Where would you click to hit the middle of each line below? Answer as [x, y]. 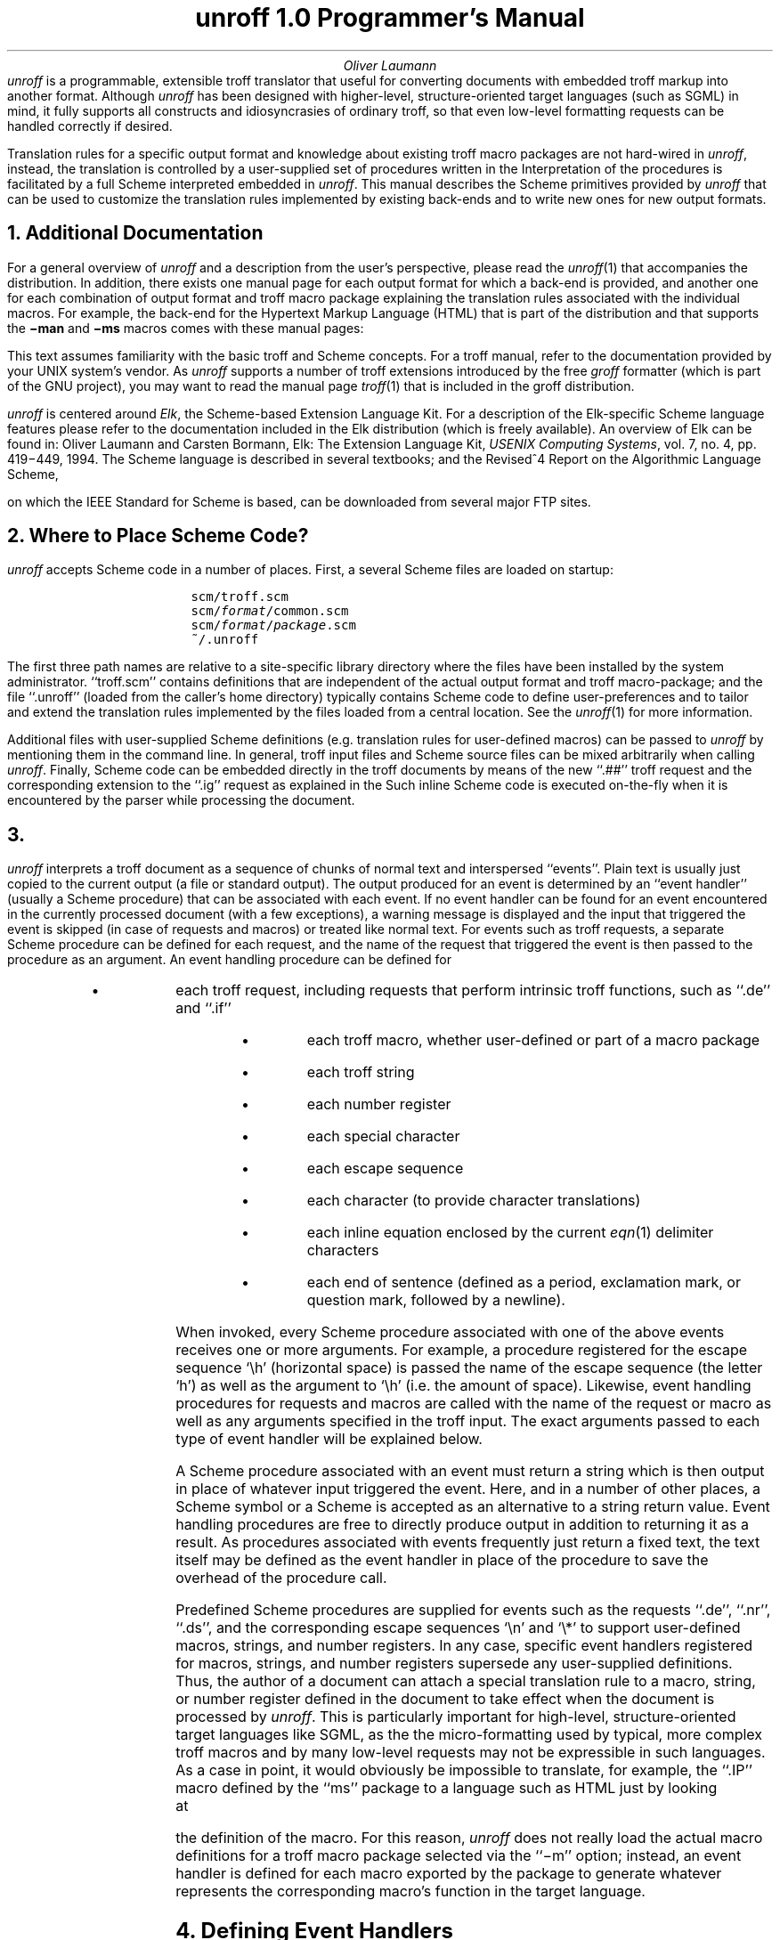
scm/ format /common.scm [270, 611]
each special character [383, 1136]
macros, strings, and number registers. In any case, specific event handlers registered [464, 1646]
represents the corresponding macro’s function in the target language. [410, 1891]
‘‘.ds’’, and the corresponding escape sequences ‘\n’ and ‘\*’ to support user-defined [458, 1628]
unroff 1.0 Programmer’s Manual [390, 18]
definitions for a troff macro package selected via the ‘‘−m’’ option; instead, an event [459, 1856]
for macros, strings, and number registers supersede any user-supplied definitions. [454, 1664]
